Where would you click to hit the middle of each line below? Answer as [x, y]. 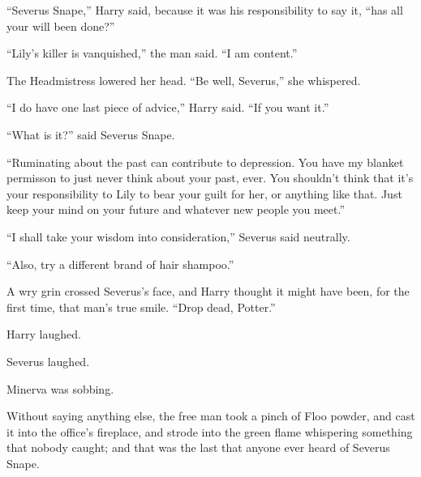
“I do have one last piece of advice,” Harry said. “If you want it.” [168, 107]
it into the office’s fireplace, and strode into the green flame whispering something [210, 431]
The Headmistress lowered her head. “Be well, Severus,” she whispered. [184, 80]
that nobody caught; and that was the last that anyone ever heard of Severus [198, 447]
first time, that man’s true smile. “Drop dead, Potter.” [141, 307]
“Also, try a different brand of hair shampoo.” [120, 264]
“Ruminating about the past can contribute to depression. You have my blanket [205, 162]
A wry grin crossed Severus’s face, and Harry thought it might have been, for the [208, 291]
